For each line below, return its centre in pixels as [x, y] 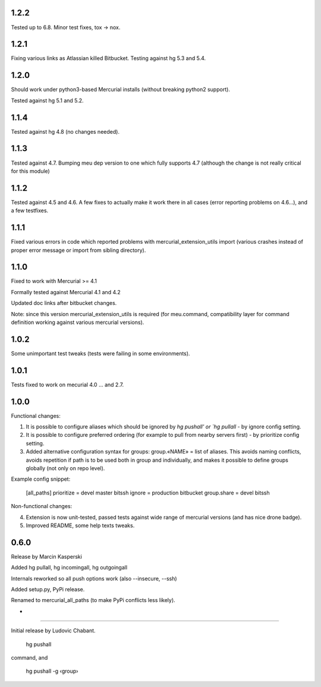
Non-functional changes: [42, 506]
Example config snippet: [41, 479]
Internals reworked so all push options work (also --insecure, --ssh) [94, 578]
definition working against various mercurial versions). [78, 322]
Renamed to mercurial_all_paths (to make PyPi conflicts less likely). [93, 600]
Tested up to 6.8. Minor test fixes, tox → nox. [66, 27]
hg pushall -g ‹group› [52, 671]
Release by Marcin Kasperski [47, 556]
